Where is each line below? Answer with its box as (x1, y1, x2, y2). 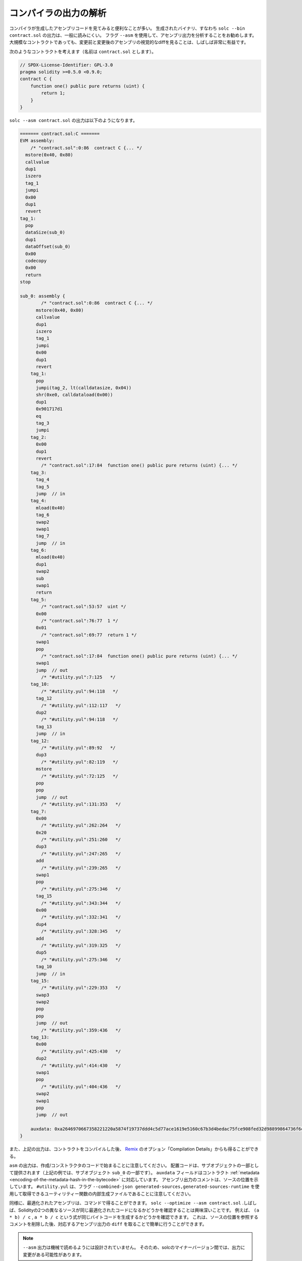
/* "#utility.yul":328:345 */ (41, 929, 121, 934)
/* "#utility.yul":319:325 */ (41, 942, 121, 948)
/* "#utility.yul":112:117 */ (41, 703, 121, 708)
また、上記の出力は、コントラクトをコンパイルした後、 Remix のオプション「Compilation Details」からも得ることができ (9, 1146, 259, 1152)
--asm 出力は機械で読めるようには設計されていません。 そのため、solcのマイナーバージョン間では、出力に (23, 1244, 245, 1250)
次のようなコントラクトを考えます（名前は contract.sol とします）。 (9, 48, 157, 54)
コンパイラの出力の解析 (9, 8, 107, 19)
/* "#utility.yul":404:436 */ (41, 1083, 121, 1090)
